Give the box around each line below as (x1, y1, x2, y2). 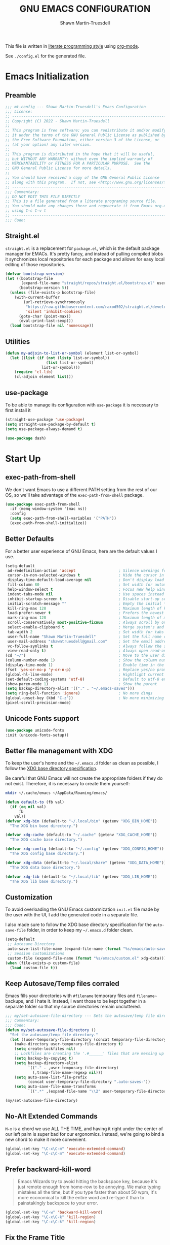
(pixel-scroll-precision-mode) (5, 700, 71, 706)
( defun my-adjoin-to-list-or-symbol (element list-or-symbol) (5, 350, 139, 356)
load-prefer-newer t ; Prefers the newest (7, 611, 164, 616)
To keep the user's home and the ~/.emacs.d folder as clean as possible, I (5, 760, 158, 766)
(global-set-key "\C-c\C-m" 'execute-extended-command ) (5, 1151, 125, 1156)
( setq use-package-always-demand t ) (5, 426, 82, 432)
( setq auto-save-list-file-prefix (14, 1075, 87, 1080)
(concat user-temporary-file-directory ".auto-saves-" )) (27, 1079, 151, 1084)
